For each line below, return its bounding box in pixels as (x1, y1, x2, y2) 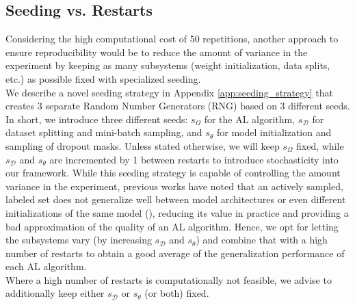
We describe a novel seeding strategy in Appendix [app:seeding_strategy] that (5, 85, 333, 99)
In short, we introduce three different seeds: (5, 111, 188, 126)
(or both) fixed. (144, 286, 209, 300)
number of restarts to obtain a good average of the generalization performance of (5, 246, 345, 260)
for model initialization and (216, 125, 332, 140)
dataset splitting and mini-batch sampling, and (5, 125, 202, 140)
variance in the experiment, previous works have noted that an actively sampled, (5, 178, 343, 193)
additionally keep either (5, 286, 105, 300)
